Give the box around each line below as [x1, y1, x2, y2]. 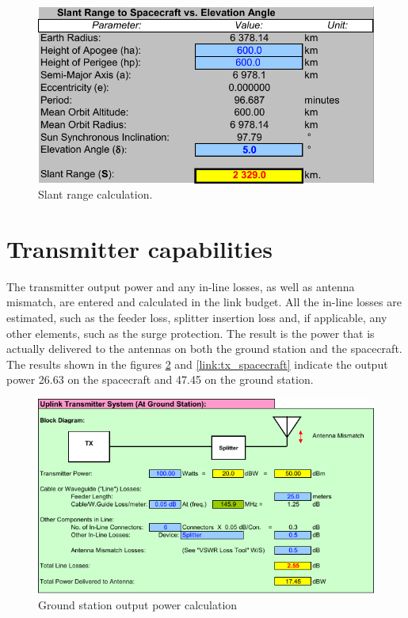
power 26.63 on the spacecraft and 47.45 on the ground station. [6, 371, 314, 388]
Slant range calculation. [38, 186, 153, 203]
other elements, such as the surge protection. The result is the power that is [6, 324, 375, 341]
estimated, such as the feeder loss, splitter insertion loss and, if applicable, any [6, 309, 387, 326]
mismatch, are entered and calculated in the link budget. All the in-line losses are [6, 294, 402, 310]
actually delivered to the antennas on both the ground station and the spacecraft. [6, 340, 402, 357]
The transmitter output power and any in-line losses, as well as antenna [6, 278, 355, 294]
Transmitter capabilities [6, 232, 273, 264]
